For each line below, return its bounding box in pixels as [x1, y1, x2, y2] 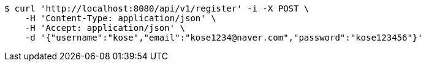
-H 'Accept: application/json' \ [25, 23, 186, 33]
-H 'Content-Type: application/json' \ [25, 13, 216, 23]
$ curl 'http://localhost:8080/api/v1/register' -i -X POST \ [4, 4, 310, 13]
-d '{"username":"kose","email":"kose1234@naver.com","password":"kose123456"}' [25, 33, 423, 42]
